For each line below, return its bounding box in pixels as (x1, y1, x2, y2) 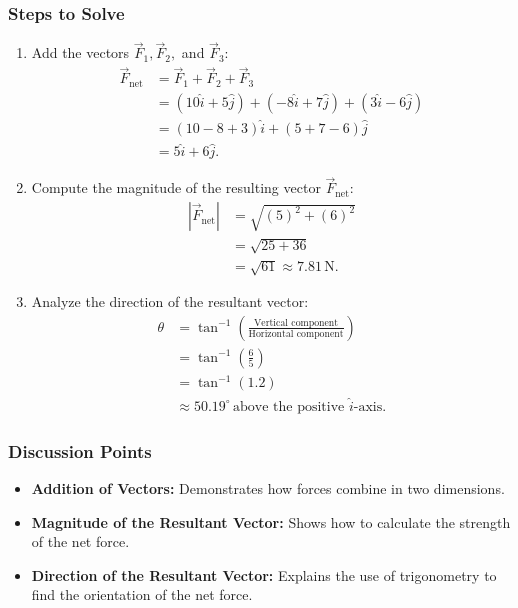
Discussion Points (8, 438, 152, 463)
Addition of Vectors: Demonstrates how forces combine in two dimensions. (31, 477, 505, 498)
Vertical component (254, 317, 339, 328)
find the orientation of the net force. (31, 584, 253, 605)
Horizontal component (248, 329, 344, 340)
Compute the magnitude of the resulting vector (31, 177, 321, 198)
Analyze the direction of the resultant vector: (31, 291, 309, 312)
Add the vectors (31, 42, 130, 63)
